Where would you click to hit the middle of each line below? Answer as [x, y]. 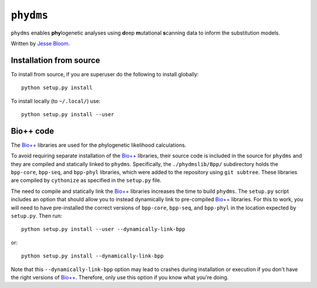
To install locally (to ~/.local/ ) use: [56, 101]
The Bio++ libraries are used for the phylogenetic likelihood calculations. [99, 145]
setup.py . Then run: [36, 216]
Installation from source [55, 60]
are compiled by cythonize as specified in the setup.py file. [86, 180]
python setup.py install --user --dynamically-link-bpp [103, 229]
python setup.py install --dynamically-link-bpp [92, 256]
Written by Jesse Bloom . [41, 43]
